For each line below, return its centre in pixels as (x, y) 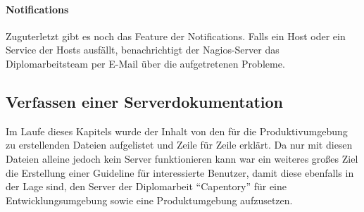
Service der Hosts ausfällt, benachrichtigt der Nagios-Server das (143, 50)
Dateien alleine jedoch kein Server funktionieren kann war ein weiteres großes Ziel (182, 158)
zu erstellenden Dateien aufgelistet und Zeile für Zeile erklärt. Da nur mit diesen (179, 145)
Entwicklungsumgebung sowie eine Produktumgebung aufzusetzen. (149, 200)
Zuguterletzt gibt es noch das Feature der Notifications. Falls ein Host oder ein (176, 36)
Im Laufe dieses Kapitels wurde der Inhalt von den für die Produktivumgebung (177, 131)
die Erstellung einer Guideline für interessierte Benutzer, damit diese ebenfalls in (180, 172)
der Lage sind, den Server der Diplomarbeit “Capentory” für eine (146, 186)
